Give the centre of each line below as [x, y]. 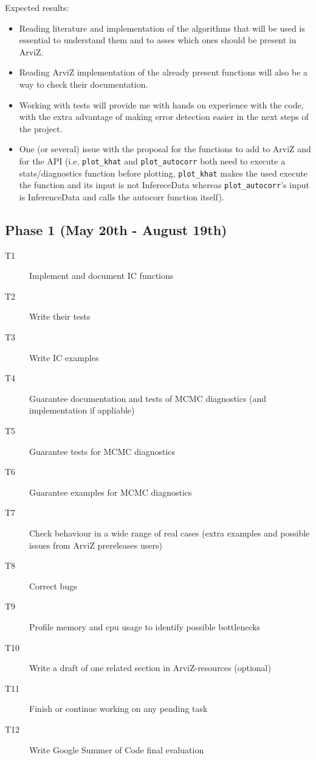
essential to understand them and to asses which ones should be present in [158, 40]
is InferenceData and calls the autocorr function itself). [122, 196]
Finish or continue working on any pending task [118, 709]
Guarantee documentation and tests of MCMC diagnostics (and [148, 398]
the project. [41, 128]
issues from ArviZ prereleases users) [96, 545]
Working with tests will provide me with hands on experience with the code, [161, 104]
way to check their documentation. [84, 84]
